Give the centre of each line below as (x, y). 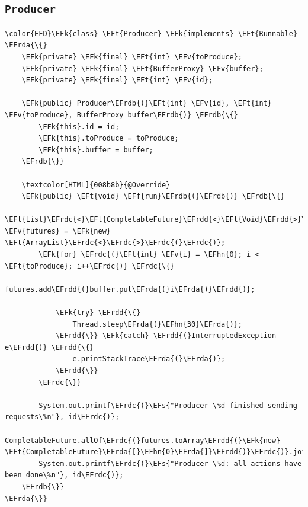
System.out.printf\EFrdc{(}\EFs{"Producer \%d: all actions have (170, 463)
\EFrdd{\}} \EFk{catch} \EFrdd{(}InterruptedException (166, 336)
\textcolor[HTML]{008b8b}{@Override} (96, 185)
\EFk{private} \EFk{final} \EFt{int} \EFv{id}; (117, 80)
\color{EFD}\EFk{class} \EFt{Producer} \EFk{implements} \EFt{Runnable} (151, 34)
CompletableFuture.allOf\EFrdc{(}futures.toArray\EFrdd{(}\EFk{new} (143, 440)
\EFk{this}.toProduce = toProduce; (109, 138)
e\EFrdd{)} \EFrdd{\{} (49, 347)
